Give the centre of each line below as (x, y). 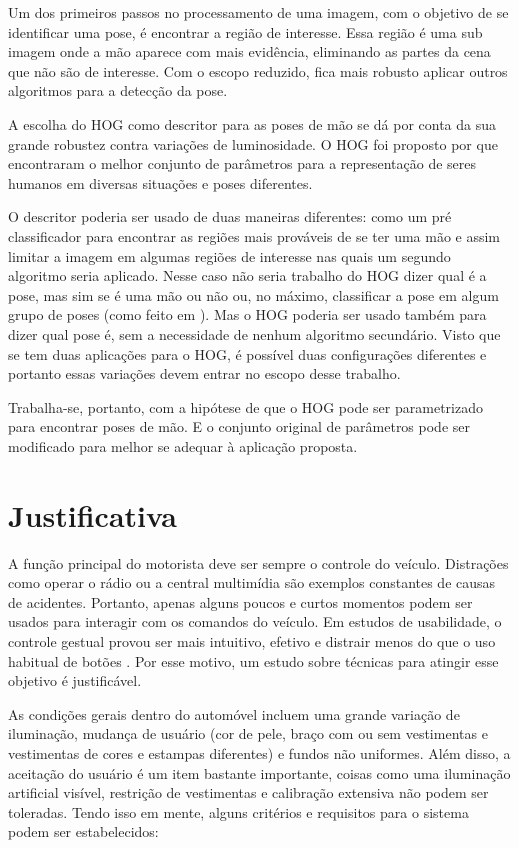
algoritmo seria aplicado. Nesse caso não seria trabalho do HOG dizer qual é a (247, 275)
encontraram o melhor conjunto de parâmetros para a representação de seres (242, 163)
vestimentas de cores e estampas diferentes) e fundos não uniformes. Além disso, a (259, 752)
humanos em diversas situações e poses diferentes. (160, 182)
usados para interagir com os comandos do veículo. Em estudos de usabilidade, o (255, 621)
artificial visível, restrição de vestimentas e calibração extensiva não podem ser (248, 792)
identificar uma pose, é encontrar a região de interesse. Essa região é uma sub (245, 31)
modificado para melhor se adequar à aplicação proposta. (183, 445)
